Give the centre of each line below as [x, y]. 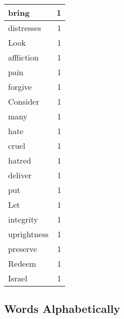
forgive [20, 87]
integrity [23, 219]
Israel [18, 278]
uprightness [28, 234]
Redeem [22, 263]
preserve [23, 249]
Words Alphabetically [62, 309]
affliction [24, 57]
